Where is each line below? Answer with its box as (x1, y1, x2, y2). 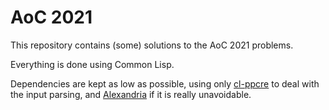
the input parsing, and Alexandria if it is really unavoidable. (10, 88, 252, 100)
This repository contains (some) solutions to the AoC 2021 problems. (10, 39, 294, 51)
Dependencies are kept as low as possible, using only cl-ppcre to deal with (10, 77, 320, 90)
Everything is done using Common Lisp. (10, 58, 175, 70)
